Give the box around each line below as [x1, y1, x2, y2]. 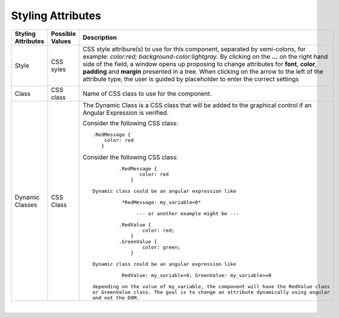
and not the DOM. [92, 294, 140, 301]
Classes [14, 201, 37, 209]
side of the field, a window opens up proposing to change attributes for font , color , [83, 60, 317, 68]
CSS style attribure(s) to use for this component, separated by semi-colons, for [83, 45, 306, 53]
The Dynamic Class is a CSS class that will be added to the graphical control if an [83, 101, 312, 109]
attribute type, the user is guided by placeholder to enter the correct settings [83, 75, 299, 83]
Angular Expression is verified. [83, 108, 169, 117]
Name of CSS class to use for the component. [83, 89, 212, 98]
